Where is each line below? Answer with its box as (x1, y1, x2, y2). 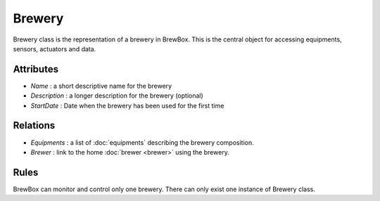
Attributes (13, 63, 59, 75)
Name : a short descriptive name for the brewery (30, 82, 172, 90)
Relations (13, 119, 56, 131)
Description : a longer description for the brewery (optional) (30, 91, 203, 100)
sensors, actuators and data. (13, 44, 96, 53)
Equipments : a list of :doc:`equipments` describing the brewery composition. (30, 138, 255, 147)
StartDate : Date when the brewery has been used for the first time (30, 101, 224, 110)
